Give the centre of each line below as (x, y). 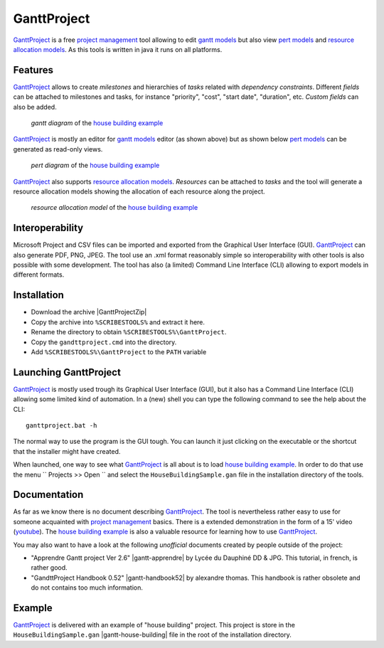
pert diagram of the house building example (95, 165)
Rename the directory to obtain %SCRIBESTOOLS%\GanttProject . (129, 332)
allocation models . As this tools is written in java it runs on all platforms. (118, 49)
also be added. (35, 107)
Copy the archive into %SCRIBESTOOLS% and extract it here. (118, 322)
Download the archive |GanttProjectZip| (89, 312)
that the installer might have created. (67, 451)
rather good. (49, 568)
